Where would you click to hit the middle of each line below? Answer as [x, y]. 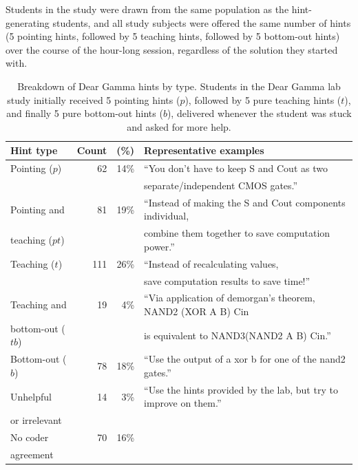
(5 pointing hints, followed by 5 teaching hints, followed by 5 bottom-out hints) [173, 36]
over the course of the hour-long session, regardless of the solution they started [172, 49]
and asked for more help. [179, 126]
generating [28, 22]
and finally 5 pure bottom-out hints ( [85, 113]
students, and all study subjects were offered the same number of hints [202, 22]
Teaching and [39, 305]
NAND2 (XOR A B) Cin [197, 311]
